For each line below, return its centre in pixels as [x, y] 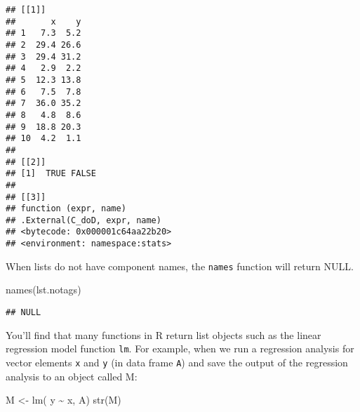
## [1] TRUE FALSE [51, 174]
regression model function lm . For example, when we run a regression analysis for [180, 348]
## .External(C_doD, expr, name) [84, 220]
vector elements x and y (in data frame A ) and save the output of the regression [177, 362]
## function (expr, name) [66, 209]
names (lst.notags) [44, 290]
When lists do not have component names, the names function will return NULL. [180, 266]
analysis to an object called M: [72, 376]
